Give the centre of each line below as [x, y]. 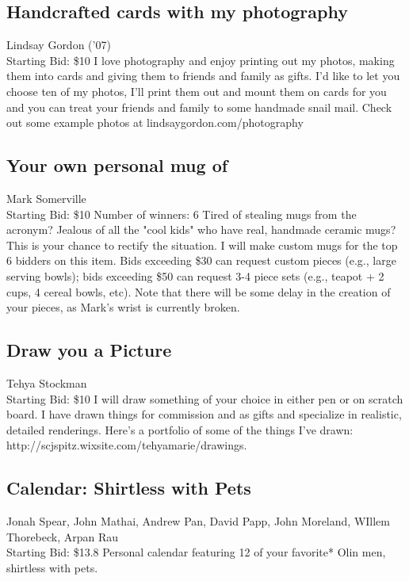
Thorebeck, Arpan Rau [63, 536]
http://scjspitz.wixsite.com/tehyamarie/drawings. [127, 445]
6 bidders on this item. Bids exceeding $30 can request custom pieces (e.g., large [201, 260]
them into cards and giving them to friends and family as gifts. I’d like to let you [203, 76]
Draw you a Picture [89, 350]
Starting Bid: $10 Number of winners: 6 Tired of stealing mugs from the [182, 214]
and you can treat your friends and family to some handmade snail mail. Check [199, 107]
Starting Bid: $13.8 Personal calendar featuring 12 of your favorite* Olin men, [196, 552]
